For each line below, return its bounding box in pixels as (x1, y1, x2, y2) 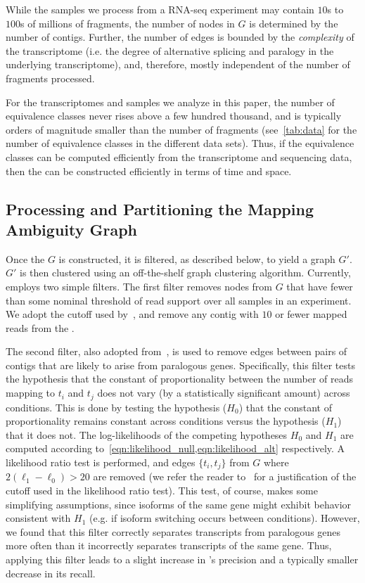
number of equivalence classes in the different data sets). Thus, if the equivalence (6, 136, 354, 150)
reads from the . (6, 320, 75, 335)
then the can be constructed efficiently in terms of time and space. (6, 163, 292, 178)
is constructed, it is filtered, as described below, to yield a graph (58, 251, 335, 266)
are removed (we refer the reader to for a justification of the (93, 469, 357, 484)
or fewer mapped (275, 307, 347, 321)
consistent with (6, 511, 71, 525)
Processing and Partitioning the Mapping (6, 198, 314, 219)
